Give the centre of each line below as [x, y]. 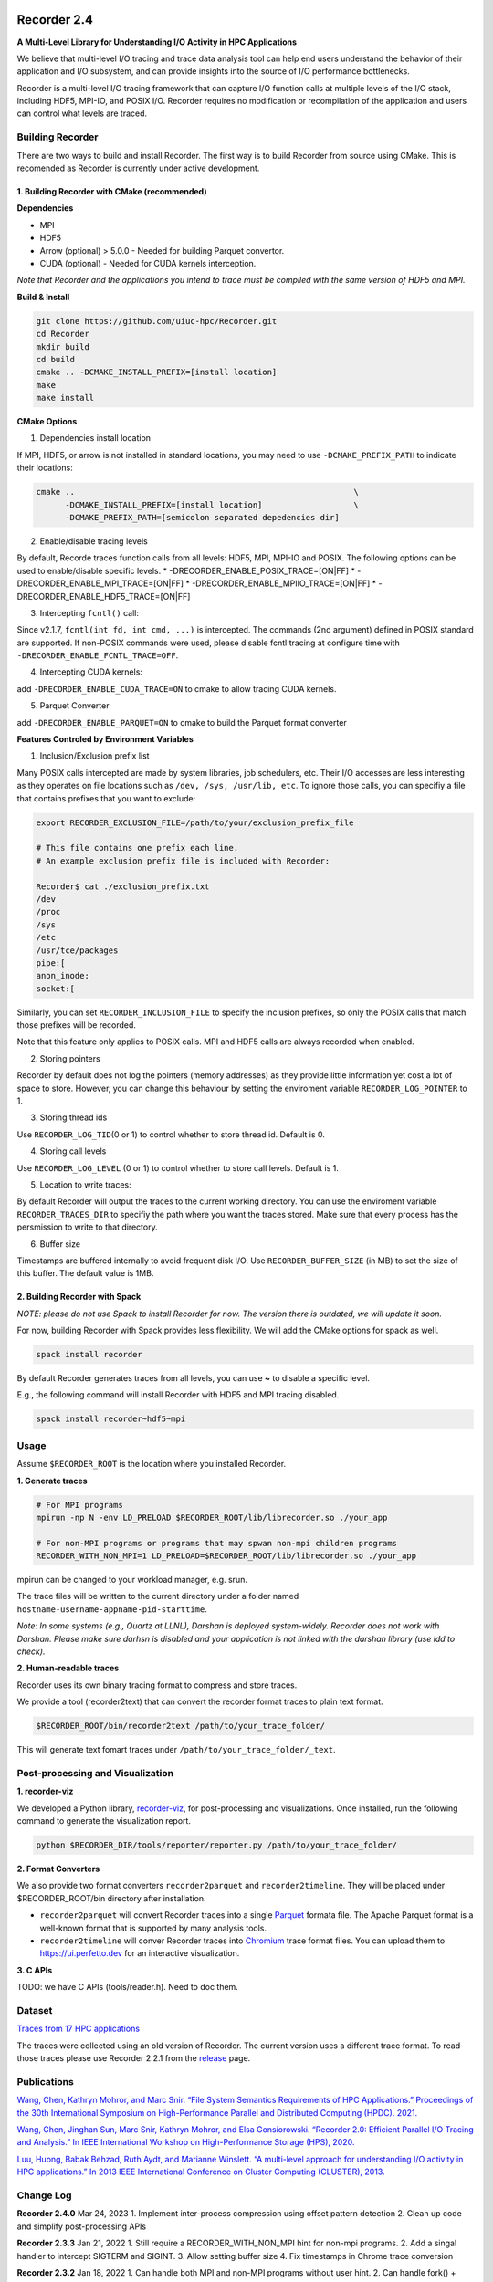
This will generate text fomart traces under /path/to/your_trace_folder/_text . [176, 1750]
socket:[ [56, 989]
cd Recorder [63, 334]
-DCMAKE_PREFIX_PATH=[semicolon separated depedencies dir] [202, 517]
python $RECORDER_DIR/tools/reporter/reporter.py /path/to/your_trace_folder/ [216, 1845]
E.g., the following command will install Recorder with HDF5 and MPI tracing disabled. [178, 1395]
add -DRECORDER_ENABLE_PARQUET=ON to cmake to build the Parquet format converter [182, 722]
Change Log [44, 2195]
